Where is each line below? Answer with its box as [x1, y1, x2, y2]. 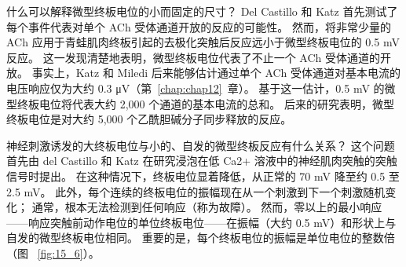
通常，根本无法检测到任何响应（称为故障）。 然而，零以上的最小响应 [31, 199, 382, 215]
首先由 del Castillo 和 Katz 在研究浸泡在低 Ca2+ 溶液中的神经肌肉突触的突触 [6, 152, 397, 169]
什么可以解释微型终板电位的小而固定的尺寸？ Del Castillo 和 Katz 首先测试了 [6, 3, 398, 19]
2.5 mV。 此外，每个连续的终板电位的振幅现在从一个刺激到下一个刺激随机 [6, 183, 386, 199]
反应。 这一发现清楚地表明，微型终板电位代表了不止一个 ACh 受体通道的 [6, 49, 380, 65]
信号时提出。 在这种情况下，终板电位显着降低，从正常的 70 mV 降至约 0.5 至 [6, 167, 400, 184]
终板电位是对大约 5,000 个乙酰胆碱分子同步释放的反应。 [6, 111, 292, 127]
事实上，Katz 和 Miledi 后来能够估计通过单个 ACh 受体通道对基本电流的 [31, 64, 401, 81]
